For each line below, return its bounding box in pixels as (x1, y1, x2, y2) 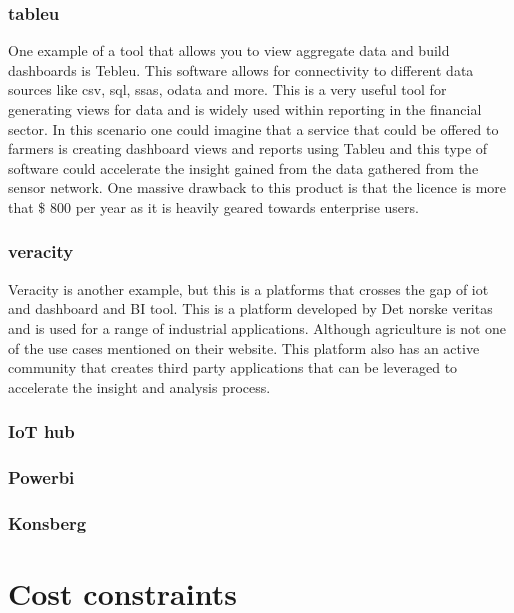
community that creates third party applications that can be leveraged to (8, 357, 458, 378)
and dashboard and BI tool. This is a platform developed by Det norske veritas (8, 298, 493, 319)
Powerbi (8, 465, 75, 490)
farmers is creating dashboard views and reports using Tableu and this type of (8, 138, 488, 159)
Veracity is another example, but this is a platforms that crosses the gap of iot (8, 278, 489, 299)
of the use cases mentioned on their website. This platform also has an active (8, 337, 480, 358)
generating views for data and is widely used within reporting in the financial (8, 99, 482, 119)
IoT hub (8, 419, 75, 444)
